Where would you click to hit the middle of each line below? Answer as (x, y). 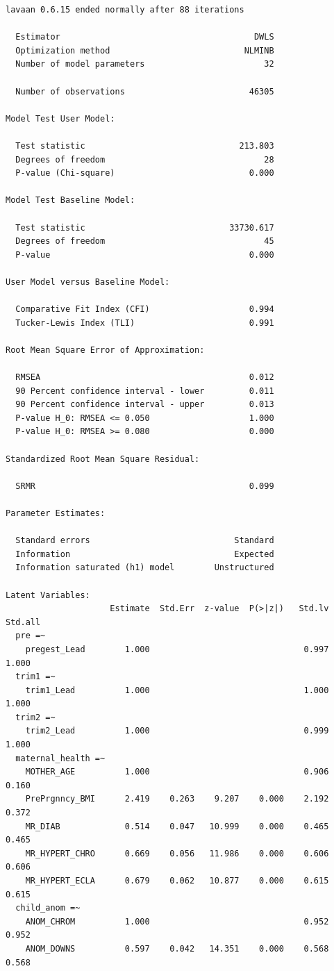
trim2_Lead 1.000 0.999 (177, 731)
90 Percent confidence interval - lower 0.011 (145, 391)
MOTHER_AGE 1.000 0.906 (177, 772)
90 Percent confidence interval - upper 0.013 (145, 405)
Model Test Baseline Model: (70, 200)
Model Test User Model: (60, 118)
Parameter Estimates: (56, 513)
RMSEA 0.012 (145, 377)
